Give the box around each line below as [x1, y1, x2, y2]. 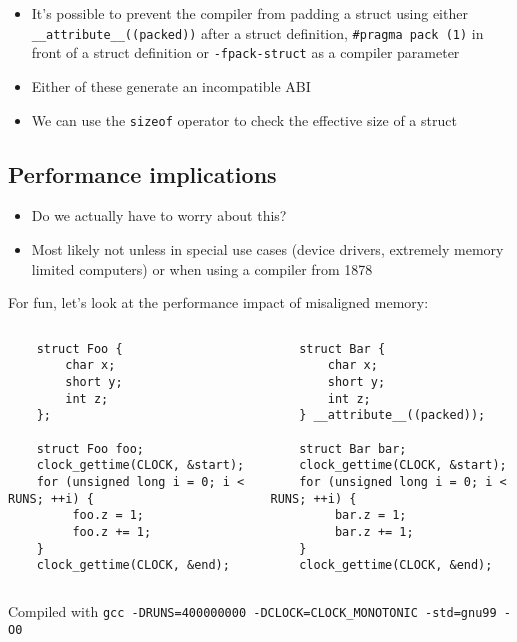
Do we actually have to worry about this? [31, 205, 287, 226]
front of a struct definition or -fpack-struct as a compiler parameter [31, 42, 460, 63]
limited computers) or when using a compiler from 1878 [31, 258, 373, 279]
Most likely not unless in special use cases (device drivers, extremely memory [31, 238, 504, 259]
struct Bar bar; [299, 441, 407, 456]
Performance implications [8, 158, 277, 189]
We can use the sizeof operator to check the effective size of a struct [31, 109, 457, 130]
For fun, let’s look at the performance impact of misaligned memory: [8, 292, 429, 313]
